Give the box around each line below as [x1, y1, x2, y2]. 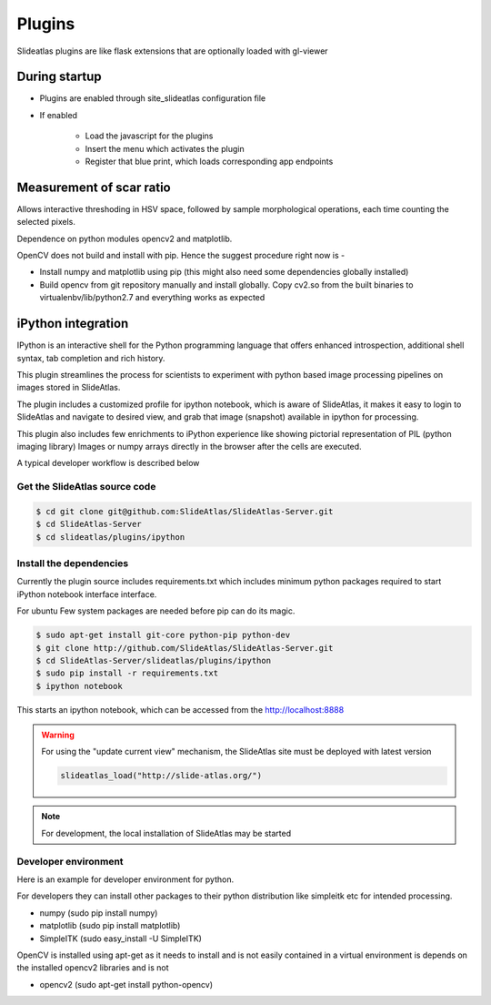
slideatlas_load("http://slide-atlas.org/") [60, 770, 263, 781]
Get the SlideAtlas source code [16, 481, 156, 493]
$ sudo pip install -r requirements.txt [35, 668, 218, 678]
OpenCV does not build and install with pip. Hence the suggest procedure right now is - [16, 250, 346, 261]
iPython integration [16, 316, 129, 331]
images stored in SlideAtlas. [16, 382, 121, 393]
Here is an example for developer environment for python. [16, 874, 235, 885]
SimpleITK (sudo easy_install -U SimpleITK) [39, 933, 202, 944]
